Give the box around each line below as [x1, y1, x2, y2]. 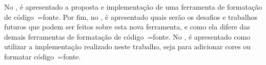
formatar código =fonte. [4, 51, 81, 61]
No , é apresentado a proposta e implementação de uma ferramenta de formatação [4, 2, 262, 12]
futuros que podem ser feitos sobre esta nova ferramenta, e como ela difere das [4, 21, 250, 32]
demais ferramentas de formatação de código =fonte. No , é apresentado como [4, 31, 251, 42]
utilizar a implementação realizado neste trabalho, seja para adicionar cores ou [4, 41, 251, 52]
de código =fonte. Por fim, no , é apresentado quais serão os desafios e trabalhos [4, 11, 257, 22]
